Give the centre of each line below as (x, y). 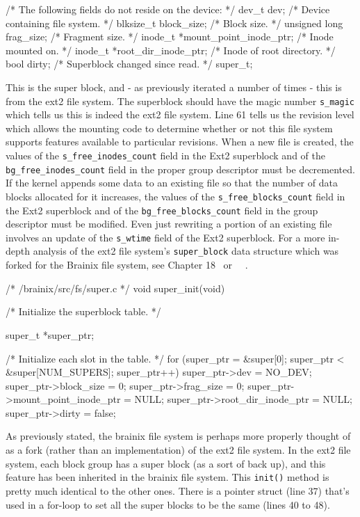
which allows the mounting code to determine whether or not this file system (169, 128)
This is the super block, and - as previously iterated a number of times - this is (174, 87)
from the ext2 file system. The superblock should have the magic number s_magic (180, 101)
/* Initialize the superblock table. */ (83, 311)
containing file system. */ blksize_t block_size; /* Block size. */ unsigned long (174, 23)
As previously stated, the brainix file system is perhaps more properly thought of (178, 436)
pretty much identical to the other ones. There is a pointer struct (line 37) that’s (178, 490)
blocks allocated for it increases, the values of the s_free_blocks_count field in (175, 196)
